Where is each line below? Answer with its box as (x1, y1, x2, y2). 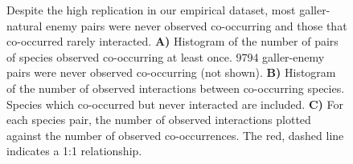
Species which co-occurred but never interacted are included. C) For (6, 95, 343, 112)
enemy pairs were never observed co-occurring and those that (46, 17, 347, 34)
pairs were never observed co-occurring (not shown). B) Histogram (6, 64, 336, 81)
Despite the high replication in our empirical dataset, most (6, 2, 296, 18)
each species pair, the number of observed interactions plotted (6, 111, 311, 128)
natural (6, 17, 43, 34)
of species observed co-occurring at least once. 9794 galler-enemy (6, 48, 325, 65)
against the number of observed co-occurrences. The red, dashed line (6, 126, 344, 143)
